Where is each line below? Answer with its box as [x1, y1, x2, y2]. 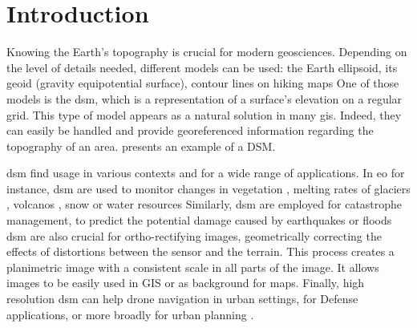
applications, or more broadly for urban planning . [6, 306, 254, 322]
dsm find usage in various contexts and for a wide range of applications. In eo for [6, 164, 405, 181]
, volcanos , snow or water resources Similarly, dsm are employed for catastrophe [6, 196, 403, 213]
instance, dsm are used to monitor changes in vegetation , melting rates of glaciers [6, 180, 411, 196]
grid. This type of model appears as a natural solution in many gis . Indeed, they [6, 106, 402, 123]
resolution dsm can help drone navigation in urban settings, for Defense [6, 290, 358, 307]
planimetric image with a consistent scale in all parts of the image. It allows [6, 258, 379, 275]
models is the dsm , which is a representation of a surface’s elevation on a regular [6, 90, 403, 107]
